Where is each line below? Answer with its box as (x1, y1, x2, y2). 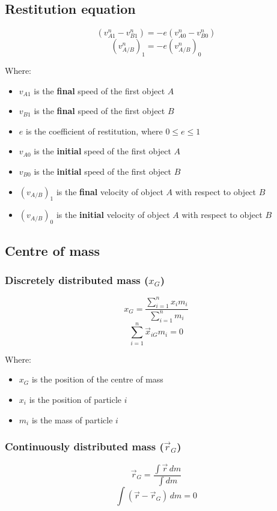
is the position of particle (29, 393, 122, 405)
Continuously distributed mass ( (5, 439, 164, 454)
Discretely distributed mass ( (5, 272, 149, 287)
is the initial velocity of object (56, 208, 170, 221)
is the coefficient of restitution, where (25, 124, 163, 137)
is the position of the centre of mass (31, 373, 163, 386)
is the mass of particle (31, 413, 113, 426)
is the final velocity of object (56, 185, 163, 198)
